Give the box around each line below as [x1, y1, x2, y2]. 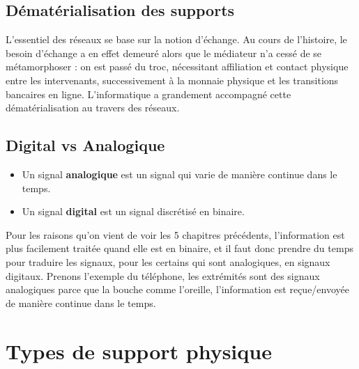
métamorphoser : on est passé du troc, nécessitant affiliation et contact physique [6, 59, 349, 74]
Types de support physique [6, 336, 272, 365]
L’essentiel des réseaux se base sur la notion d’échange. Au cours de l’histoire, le [6, 32, 347, 47]
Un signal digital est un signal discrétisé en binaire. [22, 204, 245, 219]
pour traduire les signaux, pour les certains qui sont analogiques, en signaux [6, 254, 330, 269]
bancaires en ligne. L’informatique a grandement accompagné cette [6, 86, 291, 101]
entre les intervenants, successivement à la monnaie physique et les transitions [6, 72, 339, 87]
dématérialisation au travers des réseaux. [6, 100, 180, 115]
